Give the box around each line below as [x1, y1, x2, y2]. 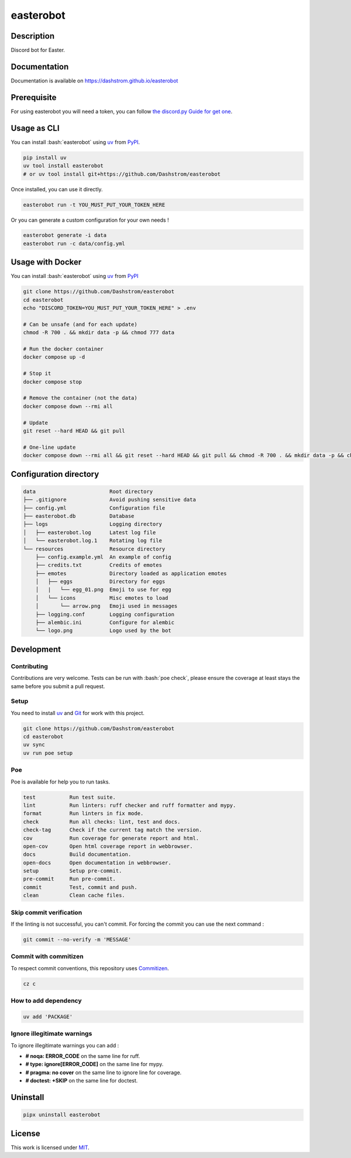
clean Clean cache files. [23, 892, 125, 899]
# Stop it [23, 370, 51, 377]
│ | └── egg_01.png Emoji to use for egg [35, 586, 172, 593]
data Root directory [23, 488, 153, 494]
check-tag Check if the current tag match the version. [23, 827, 202, 833]
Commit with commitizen [11, 953, 84, 961]
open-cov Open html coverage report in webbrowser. [23, 843, 193, 850]
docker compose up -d [23, 354, 85, 360]
